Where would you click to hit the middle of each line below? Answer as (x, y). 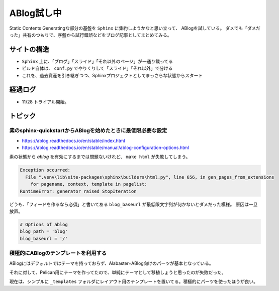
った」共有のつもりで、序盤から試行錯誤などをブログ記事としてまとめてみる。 (90, 35)
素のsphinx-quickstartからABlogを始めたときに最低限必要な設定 (88, 130)
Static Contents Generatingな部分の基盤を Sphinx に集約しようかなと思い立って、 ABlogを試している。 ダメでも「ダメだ (135, 28)
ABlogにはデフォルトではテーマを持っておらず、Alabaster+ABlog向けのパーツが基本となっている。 (111, 263)
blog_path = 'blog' (44, 232)
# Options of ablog (44, 224)
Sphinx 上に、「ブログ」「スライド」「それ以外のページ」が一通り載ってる (98, 61)
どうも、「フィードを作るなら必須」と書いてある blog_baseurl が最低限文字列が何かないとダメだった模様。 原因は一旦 (134, 204)
